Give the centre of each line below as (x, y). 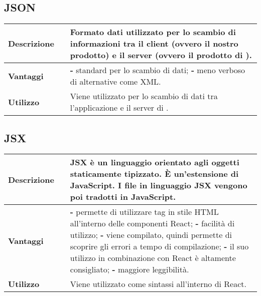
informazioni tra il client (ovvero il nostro (154, 44)
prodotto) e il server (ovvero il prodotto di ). (161, 55)
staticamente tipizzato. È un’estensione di (154, 174)
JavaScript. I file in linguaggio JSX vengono (159, 185)
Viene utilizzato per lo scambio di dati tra (144, 96)
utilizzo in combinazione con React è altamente (153, 258)
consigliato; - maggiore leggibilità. (129, 269)
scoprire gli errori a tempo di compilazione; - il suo (159, 246)
